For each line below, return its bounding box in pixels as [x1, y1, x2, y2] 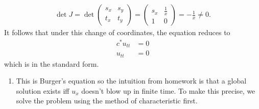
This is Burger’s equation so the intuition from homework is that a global [16, 75, 247, 86]
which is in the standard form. [4, 58, 99, 69]
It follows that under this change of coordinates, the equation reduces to [4, 27, 230, 38]
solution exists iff [16, 85, 69, 96]
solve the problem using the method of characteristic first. [16, 95, 198, 106]
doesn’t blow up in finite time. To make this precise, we [81, 85, 255, 96]
